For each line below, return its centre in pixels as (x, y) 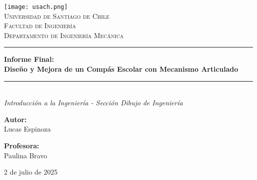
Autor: (16, 119)
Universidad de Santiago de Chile (57, 16)
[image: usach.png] (36, 7)
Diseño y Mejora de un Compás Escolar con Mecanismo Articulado (121, 69)
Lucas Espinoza (27, 129)
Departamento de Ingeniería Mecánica (64, 35)
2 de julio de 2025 (31, 172)
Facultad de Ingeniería (40, 25)
